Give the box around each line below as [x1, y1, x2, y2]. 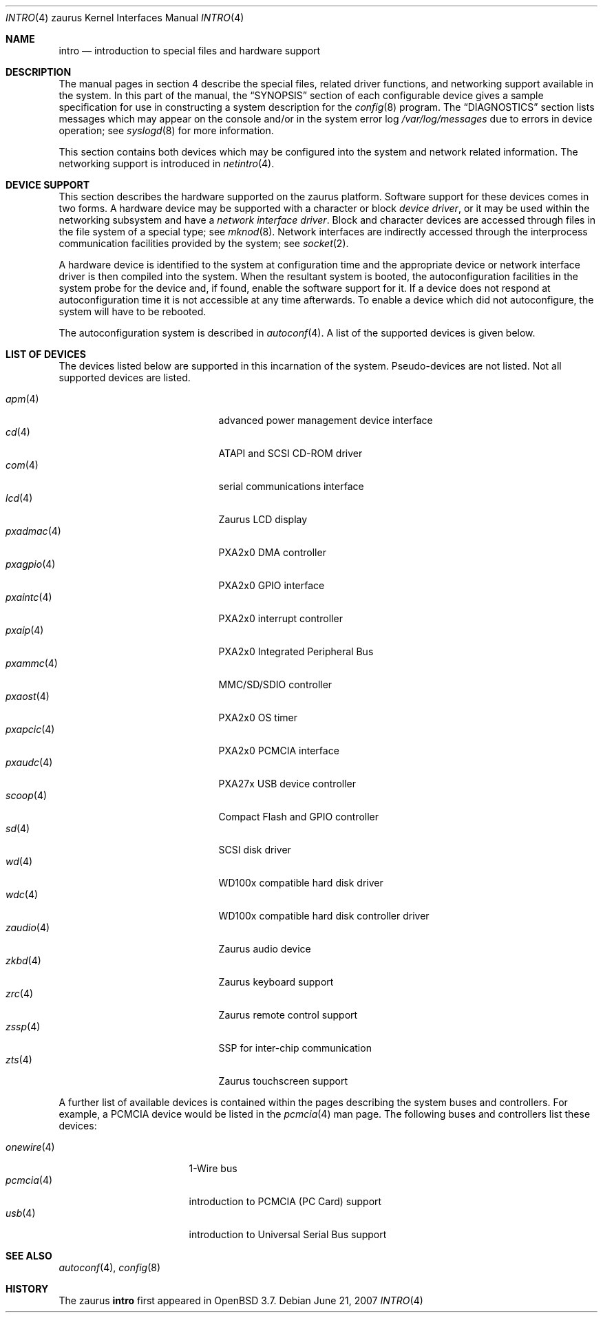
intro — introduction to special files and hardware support [59, 45, 321, 56]
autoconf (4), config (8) [59, 1262, 161, 1273]
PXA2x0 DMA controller [218, 546, 326, 558]
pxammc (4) [6, 657, 58, 669]
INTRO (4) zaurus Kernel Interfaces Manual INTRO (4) [6, 12, 244, 23]
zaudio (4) [6, 922, 50, 933]
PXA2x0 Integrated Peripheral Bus [218, 646, 374, 657]
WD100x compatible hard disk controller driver [218, 910, 430, 922]
